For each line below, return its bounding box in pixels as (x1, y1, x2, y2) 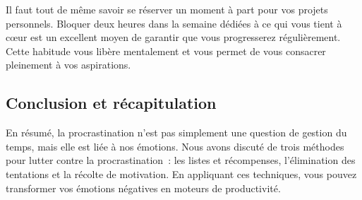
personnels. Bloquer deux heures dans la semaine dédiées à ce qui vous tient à (6, 16, 342, 30)
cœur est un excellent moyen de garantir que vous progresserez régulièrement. (6, 30, 341, 45)
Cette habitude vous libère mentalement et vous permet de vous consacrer (6, 43, 326, 58)
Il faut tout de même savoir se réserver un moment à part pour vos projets (6, 2, 328, 16)
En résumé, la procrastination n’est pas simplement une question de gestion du (6, 125, 347, 140)
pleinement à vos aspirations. (6, 57, 131, 72)
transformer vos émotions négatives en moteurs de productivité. (6, 180, 281, 195)
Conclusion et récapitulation (6, 92, 217, 114)
